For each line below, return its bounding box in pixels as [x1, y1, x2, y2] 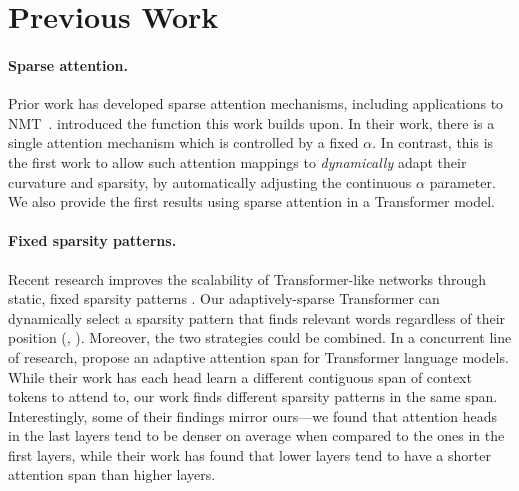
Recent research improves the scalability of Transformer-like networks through [8, 268, 487, 289]
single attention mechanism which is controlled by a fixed [8, 132, 359, 153]
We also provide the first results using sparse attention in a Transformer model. [8, 191, 496, 212]
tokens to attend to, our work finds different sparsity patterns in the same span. [8, 386, 498, 407]
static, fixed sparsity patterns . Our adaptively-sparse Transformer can [8, 288, 440, 309]
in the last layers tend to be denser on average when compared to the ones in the [8, 425, 505, 446]
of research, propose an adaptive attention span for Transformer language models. [8, 346, 509, 367]
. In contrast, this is [372, 132, 494, 153]
